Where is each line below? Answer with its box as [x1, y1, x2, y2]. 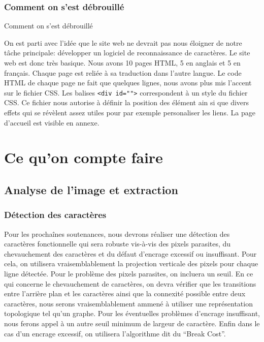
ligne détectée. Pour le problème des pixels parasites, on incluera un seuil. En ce [4, 268, 253, 278]
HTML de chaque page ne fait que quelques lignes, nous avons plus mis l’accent [4, 77, 252, 88]
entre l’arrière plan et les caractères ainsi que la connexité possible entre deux [4, 288, 246, 299]
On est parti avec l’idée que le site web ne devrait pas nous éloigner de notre [4, 37, 242, 48]
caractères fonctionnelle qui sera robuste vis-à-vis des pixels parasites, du [4, 238, 231, 249]
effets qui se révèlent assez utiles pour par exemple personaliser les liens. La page [4, 107, 255, 118]
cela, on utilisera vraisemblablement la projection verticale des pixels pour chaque [4, 258, 258, 269]
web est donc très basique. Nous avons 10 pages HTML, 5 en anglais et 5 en [4, 57, 241, 68]
